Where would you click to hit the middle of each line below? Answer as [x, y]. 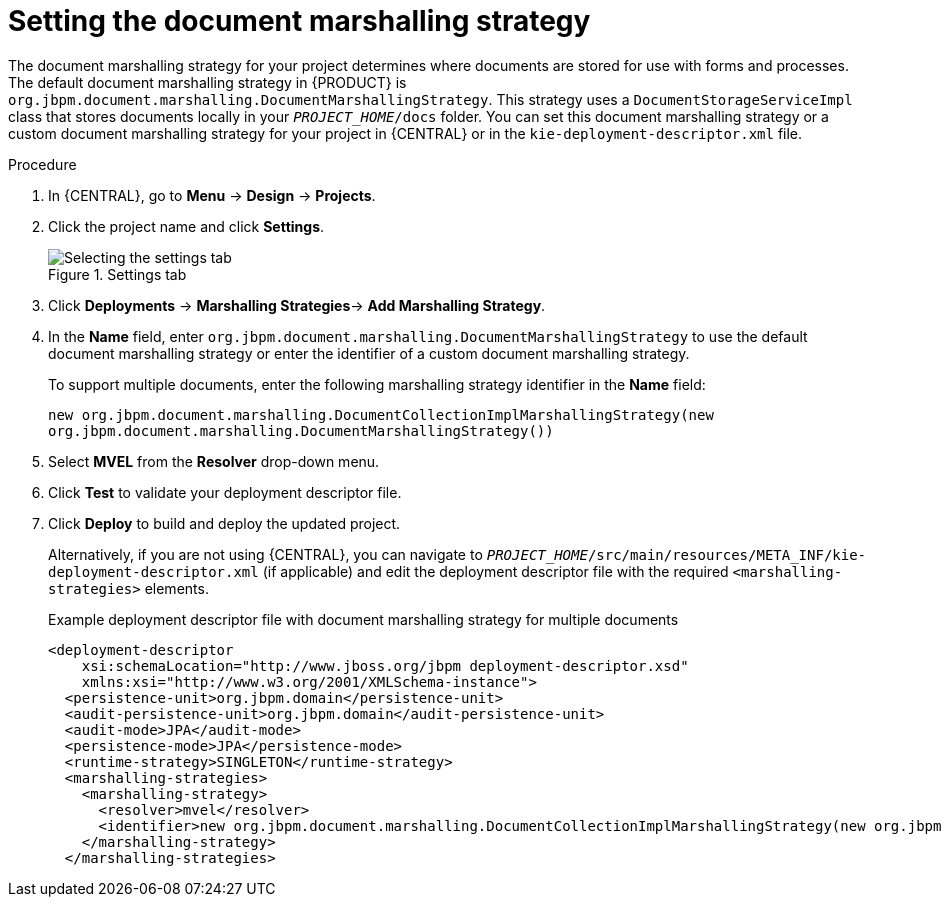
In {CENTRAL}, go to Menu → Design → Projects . [212, 195]
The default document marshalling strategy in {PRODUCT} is [207, 82]
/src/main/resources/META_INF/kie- [727, 554]
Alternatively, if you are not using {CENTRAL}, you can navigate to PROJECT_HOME [318, 554]
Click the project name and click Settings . [186, 226]
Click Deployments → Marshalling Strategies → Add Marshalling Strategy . [297, 305]
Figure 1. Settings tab [117, 274]
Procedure [42, 164]
